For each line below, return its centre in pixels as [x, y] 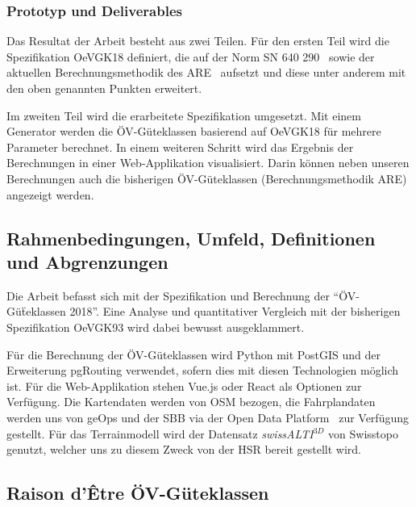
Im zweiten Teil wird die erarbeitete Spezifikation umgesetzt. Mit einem [184, 115]
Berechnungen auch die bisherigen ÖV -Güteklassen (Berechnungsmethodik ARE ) [207, 178]
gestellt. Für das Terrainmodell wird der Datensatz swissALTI [160, 433]
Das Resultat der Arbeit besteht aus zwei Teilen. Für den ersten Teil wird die [198, 41]
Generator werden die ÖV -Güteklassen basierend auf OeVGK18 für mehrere [194, 131]
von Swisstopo [363, 433]
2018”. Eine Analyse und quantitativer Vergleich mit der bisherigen [235, 311]
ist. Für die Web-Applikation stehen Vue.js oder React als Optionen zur [184, 385]
